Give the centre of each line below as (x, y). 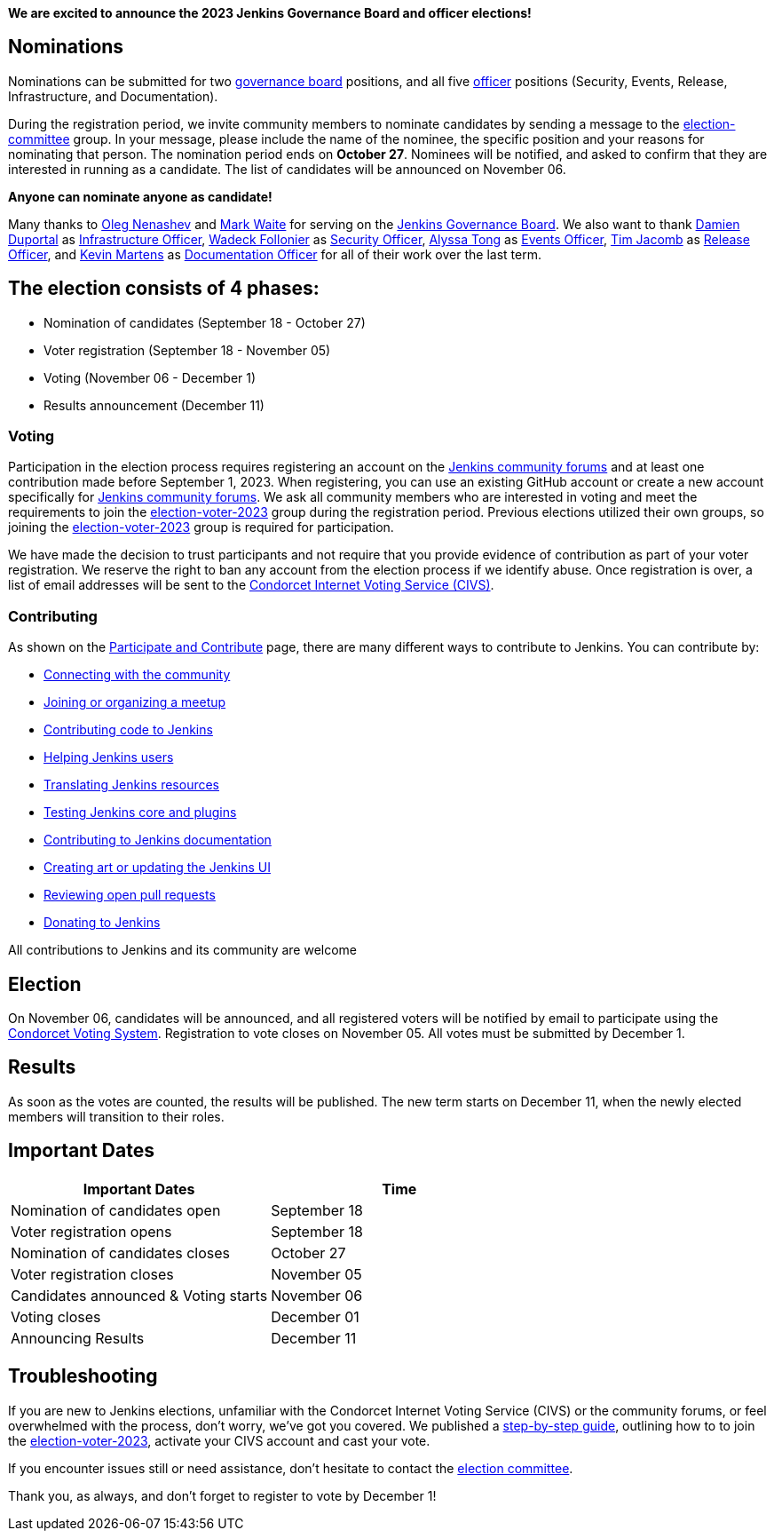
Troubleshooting (83, 1376)
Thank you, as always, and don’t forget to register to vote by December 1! (222, 1495)
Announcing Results (78, 1338)
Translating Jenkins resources (132, 785)
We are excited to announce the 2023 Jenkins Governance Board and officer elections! (270, 13)
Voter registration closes (92, 1274)
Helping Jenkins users (109, 757)
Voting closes (56, 1316)
